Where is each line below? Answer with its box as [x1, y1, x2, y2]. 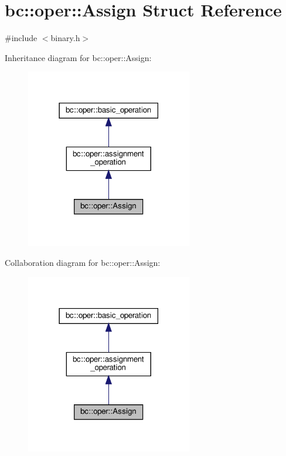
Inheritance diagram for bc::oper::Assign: [5, 51, 152, 63]
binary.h [50, 32, 80, 44]
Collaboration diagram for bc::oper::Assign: [5, 256, 161, 268]
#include [5, 32, 38, 44]
